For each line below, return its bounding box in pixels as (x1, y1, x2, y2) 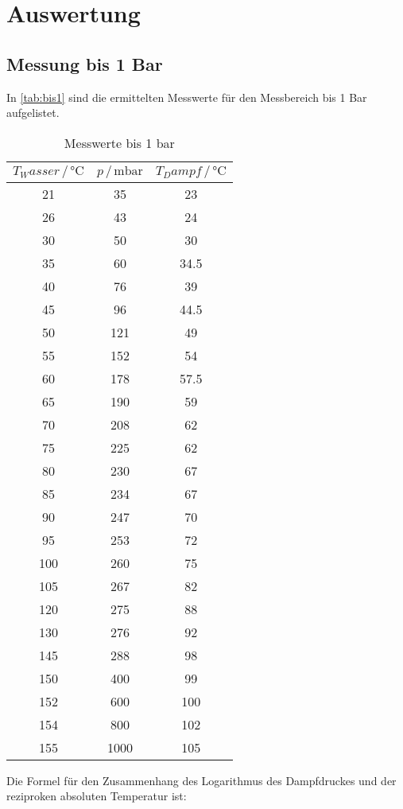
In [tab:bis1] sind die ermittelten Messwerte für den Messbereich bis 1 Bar (6, 88, 367, 105)
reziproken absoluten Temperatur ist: (6, 788, 187, 804)
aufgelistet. (6, 104, 60, 121)
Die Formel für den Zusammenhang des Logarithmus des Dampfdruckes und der (6, 772, 397, 788)
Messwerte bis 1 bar (64, 133, 175, 152)
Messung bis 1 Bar (6, 51, 163, 76)
